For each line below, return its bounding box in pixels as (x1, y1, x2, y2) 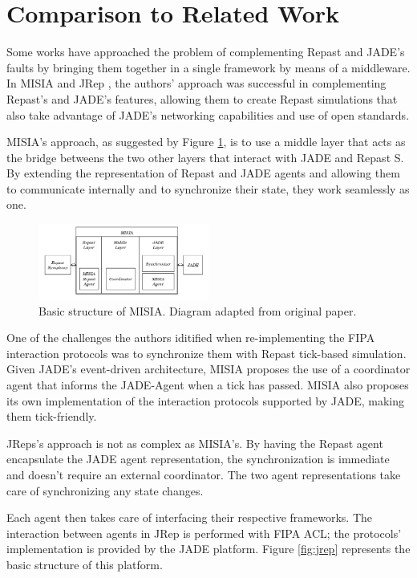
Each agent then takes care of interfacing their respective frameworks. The (6, 509, 373, 526)
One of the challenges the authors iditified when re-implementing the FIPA (6, 329, 375, 346)
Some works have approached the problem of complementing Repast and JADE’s (6, 43, 405, 60)
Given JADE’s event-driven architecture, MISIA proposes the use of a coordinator (6, 360, 411, 377)
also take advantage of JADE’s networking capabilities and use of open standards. (6, 106, 410, 123)
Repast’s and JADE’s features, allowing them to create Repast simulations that (6, 90, 398, 107)
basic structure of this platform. (6, 556, 163, 572)
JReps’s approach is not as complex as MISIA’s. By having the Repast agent (6, 434, 383, 451)
